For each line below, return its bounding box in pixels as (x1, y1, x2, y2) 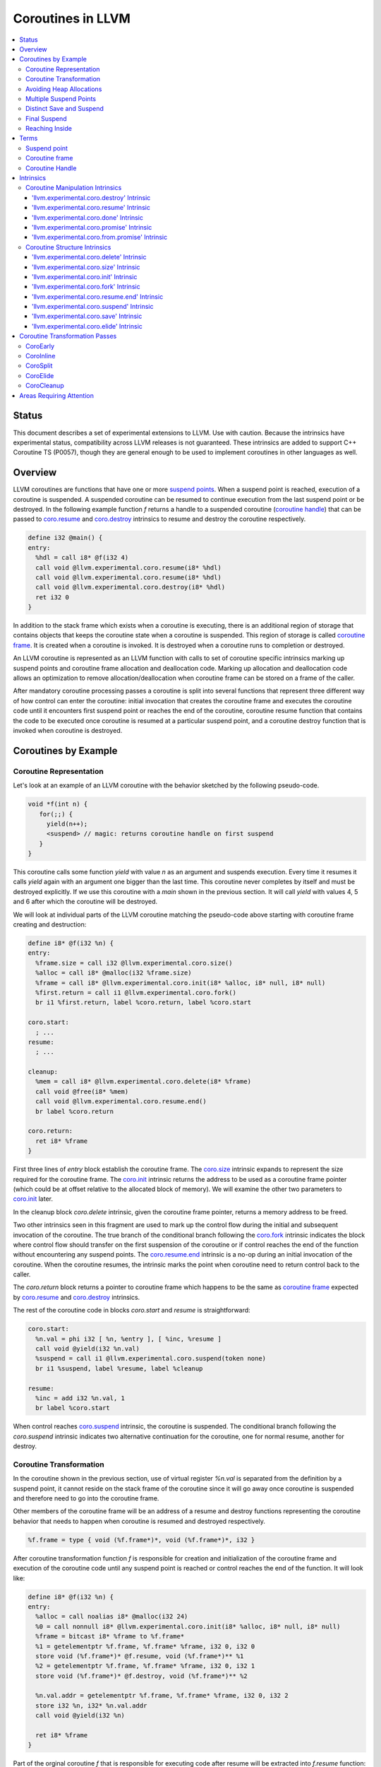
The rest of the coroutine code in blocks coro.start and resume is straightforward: (13, 1306, 250, 1315)
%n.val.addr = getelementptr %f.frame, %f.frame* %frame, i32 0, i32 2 (35, 1691, 289, 1700)
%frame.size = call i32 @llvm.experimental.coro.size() (35, 958, 233, 967)
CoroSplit (25, 361, 53, 370)
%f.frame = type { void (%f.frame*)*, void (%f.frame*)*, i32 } (28, 1536, 255, 1544)
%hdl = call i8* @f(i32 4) (35, 553, 129, 562)
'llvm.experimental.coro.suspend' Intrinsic (32, 303, 154, 311)
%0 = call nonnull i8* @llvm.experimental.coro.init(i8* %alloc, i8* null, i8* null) (35, 1622, 341, 1631)
